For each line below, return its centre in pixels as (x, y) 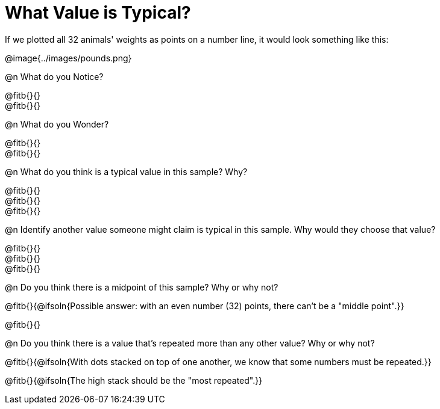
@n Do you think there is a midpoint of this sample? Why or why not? (142, 287)
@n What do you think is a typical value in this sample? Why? (126, 171)
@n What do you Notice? (54, 76)
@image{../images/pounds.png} (68, 58)
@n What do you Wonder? (57, 124)
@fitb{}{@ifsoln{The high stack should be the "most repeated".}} (134, 380)
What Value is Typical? (98, 13)
